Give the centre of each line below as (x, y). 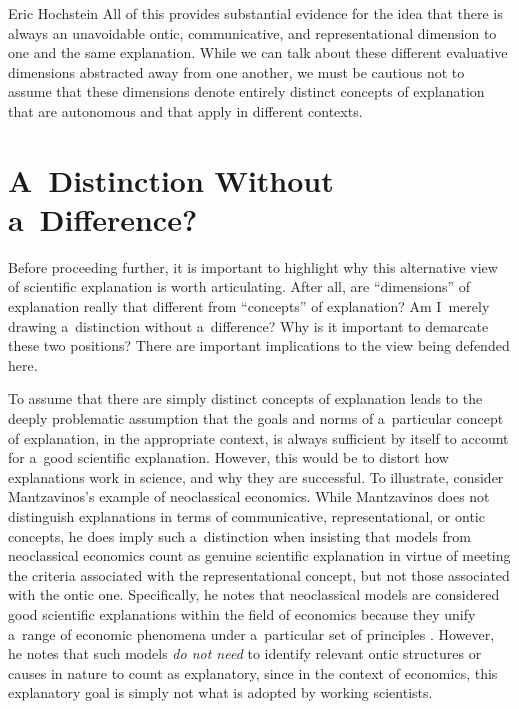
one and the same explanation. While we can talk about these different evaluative (258, 52)
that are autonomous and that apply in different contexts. (185, 110)
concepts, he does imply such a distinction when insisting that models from (239, 535)
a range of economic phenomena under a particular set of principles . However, (251, 633)
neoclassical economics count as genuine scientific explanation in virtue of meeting (259, 555)
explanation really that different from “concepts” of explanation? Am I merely (249, 306)
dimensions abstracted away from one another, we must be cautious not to (236, 71)
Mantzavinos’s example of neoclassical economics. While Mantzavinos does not (249, 496)
